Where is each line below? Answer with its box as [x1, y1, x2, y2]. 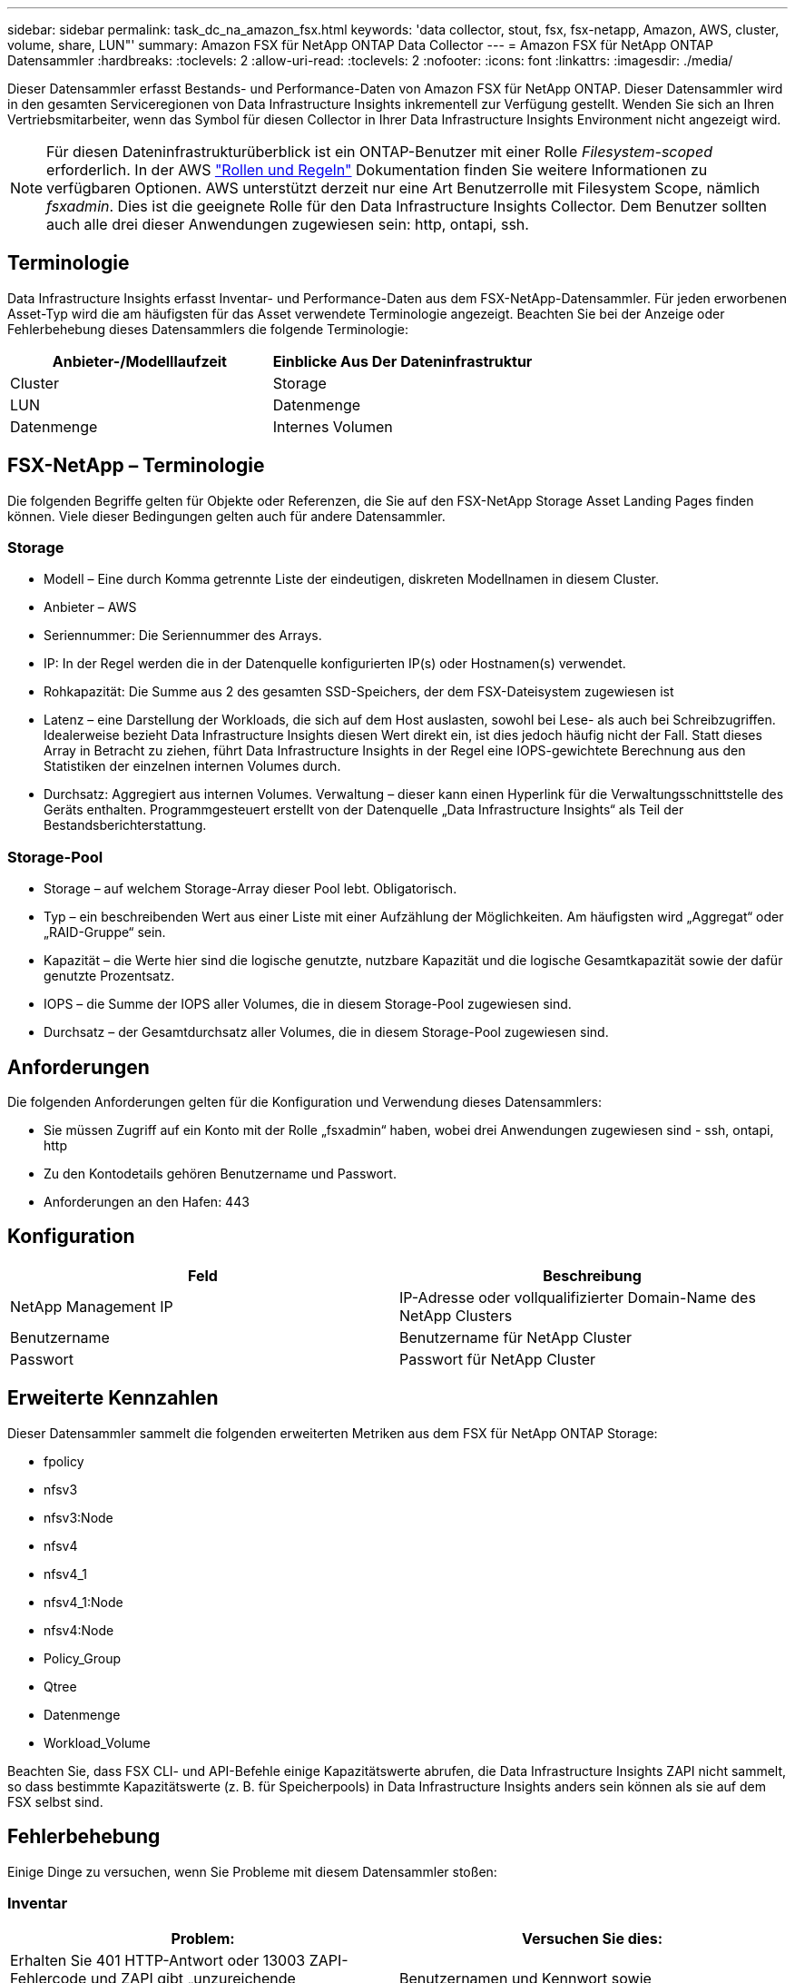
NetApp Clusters [399, 1306, 513, 1325]
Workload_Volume [44, 1734, 151, 1751]
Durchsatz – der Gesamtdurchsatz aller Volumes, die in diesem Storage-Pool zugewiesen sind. [44, 1024, 609, 1041]
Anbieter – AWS [44, 599, 137, 616]
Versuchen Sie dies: [522, 1929, 662, 1948]
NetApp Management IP [10, 1297, 173, 1316]
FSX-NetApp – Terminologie [7, 454, 265, 478]
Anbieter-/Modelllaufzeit [52, 351, 227, 370]
